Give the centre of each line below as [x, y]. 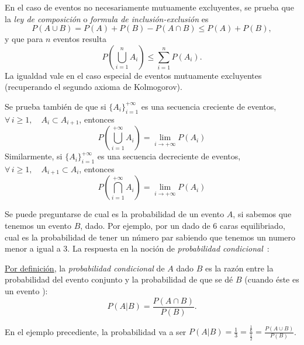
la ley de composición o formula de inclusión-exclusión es [107, 18]
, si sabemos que [262, 214]
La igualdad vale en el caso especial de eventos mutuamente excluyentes [133, 75]
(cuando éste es [272, 279]
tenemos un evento [38, 226]
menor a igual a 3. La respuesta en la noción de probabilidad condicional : [137, 248]
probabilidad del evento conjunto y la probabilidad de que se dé [119, 279]
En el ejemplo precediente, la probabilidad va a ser [96, 331]
